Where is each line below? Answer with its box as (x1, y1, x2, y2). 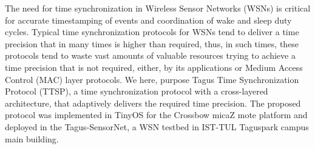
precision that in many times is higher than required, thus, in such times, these (5, 37, 299, 50)
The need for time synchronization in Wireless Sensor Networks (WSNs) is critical (5, 2, 311, 14)
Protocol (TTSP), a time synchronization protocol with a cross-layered (5, 85, 268, 98)
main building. (5, 132, 59, 145)
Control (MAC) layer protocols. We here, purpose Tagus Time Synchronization (5, 73, 299, 85)
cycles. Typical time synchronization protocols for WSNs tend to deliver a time (5, 25, 299, 38)
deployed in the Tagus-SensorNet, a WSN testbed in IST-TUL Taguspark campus (5, 120, 309, 133)
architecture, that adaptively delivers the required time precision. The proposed (5, 96, 301, 109)
